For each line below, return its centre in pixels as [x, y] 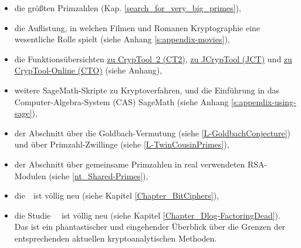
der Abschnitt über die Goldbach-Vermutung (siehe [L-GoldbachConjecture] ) [152, 133]
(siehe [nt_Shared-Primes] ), [99, 175]
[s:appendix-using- [264, 101]
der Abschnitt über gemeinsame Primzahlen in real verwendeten [130, 164]
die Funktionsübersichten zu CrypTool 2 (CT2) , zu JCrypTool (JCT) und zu [153, 58]
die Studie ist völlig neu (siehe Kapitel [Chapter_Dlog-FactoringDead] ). [147, 215]
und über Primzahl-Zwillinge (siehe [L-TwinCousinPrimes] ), [122, 144]
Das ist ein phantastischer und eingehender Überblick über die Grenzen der [150, 227]
